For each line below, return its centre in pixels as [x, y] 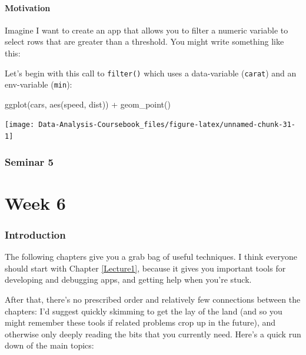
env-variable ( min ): [39, 84]
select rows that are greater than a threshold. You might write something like [144, 41]
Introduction [35, 234]
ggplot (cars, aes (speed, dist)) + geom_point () [88, 104]
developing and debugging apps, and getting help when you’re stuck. [128, 279]
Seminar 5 [29, 161]
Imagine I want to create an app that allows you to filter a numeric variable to [147, 30]
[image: [20, 125]
